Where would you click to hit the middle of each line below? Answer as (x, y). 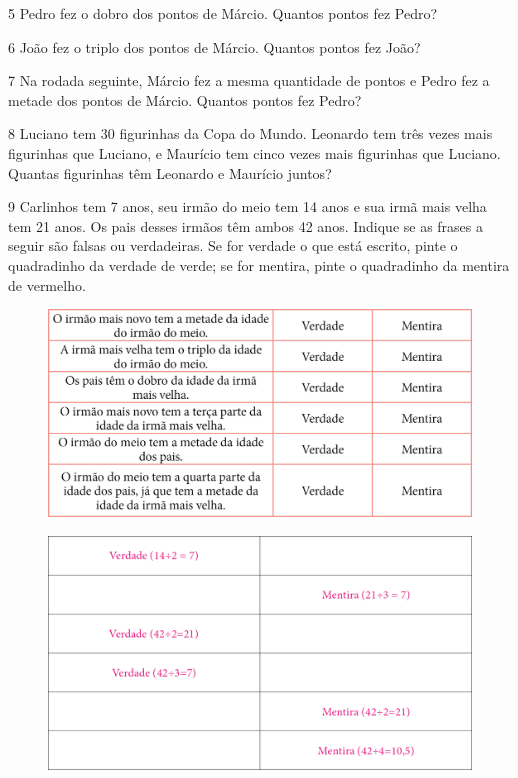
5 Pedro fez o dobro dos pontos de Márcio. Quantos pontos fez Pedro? (223, 13)
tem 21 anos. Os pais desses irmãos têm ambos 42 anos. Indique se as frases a (246, 225)
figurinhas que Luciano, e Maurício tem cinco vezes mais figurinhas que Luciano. (254, 152)
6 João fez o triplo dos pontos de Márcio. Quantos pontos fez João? (214, 46)
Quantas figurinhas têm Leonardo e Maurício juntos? (170, 172)
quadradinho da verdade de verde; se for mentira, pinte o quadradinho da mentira (259, 264)
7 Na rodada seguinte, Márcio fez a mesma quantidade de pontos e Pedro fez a (249, 80)
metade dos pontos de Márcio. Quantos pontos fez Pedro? (185, 99)
